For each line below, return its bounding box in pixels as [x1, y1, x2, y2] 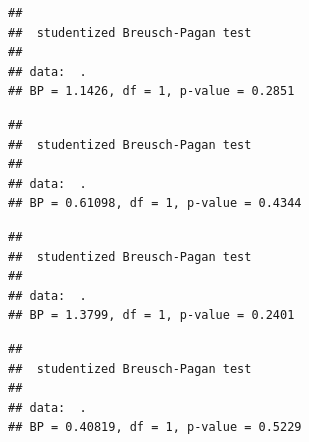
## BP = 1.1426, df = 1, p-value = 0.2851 [8, 84, 295, 99]
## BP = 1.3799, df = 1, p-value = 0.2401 [8, 308, 295, 323]
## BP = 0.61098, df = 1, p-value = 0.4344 [8, 196, 302, 211]
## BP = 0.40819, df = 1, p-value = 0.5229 [8, 420, 302, 435]
